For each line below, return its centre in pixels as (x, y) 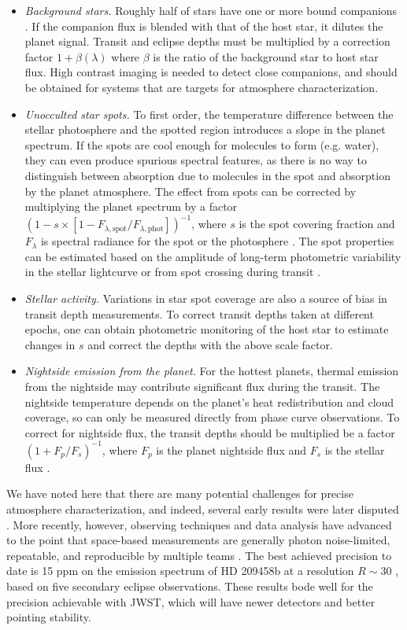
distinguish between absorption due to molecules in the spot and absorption (207, 175)
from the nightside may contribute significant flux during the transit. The (202, 386)
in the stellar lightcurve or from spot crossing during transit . (172, 272)
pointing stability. (49, 617)
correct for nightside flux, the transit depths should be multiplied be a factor (210, 432)
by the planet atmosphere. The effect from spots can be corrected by (191, 191)
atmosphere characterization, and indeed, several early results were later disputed (203, 509)
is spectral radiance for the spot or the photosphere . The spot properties (217, 241)
